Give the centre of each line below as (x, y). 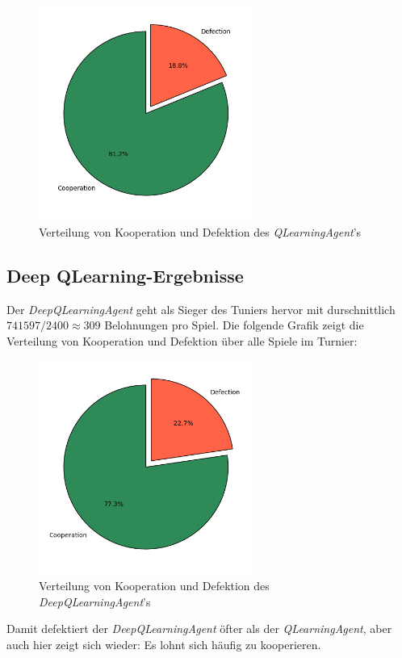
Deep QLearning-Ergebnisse (125, 275)
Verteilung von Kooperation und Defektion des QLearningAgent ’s (200, 231)
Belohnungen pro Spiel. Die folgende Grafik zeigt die (234, 325)
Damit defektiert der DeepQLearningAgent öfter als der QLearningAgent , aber (199, 629)
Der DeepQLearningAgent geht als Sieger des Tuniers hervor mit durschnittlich (201, 309)
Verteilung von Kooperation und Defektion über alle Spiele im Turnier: (182, 340)
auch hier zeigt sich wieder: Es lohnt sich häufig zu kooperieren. (164, 644)
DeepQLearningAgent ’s (95, 601)
